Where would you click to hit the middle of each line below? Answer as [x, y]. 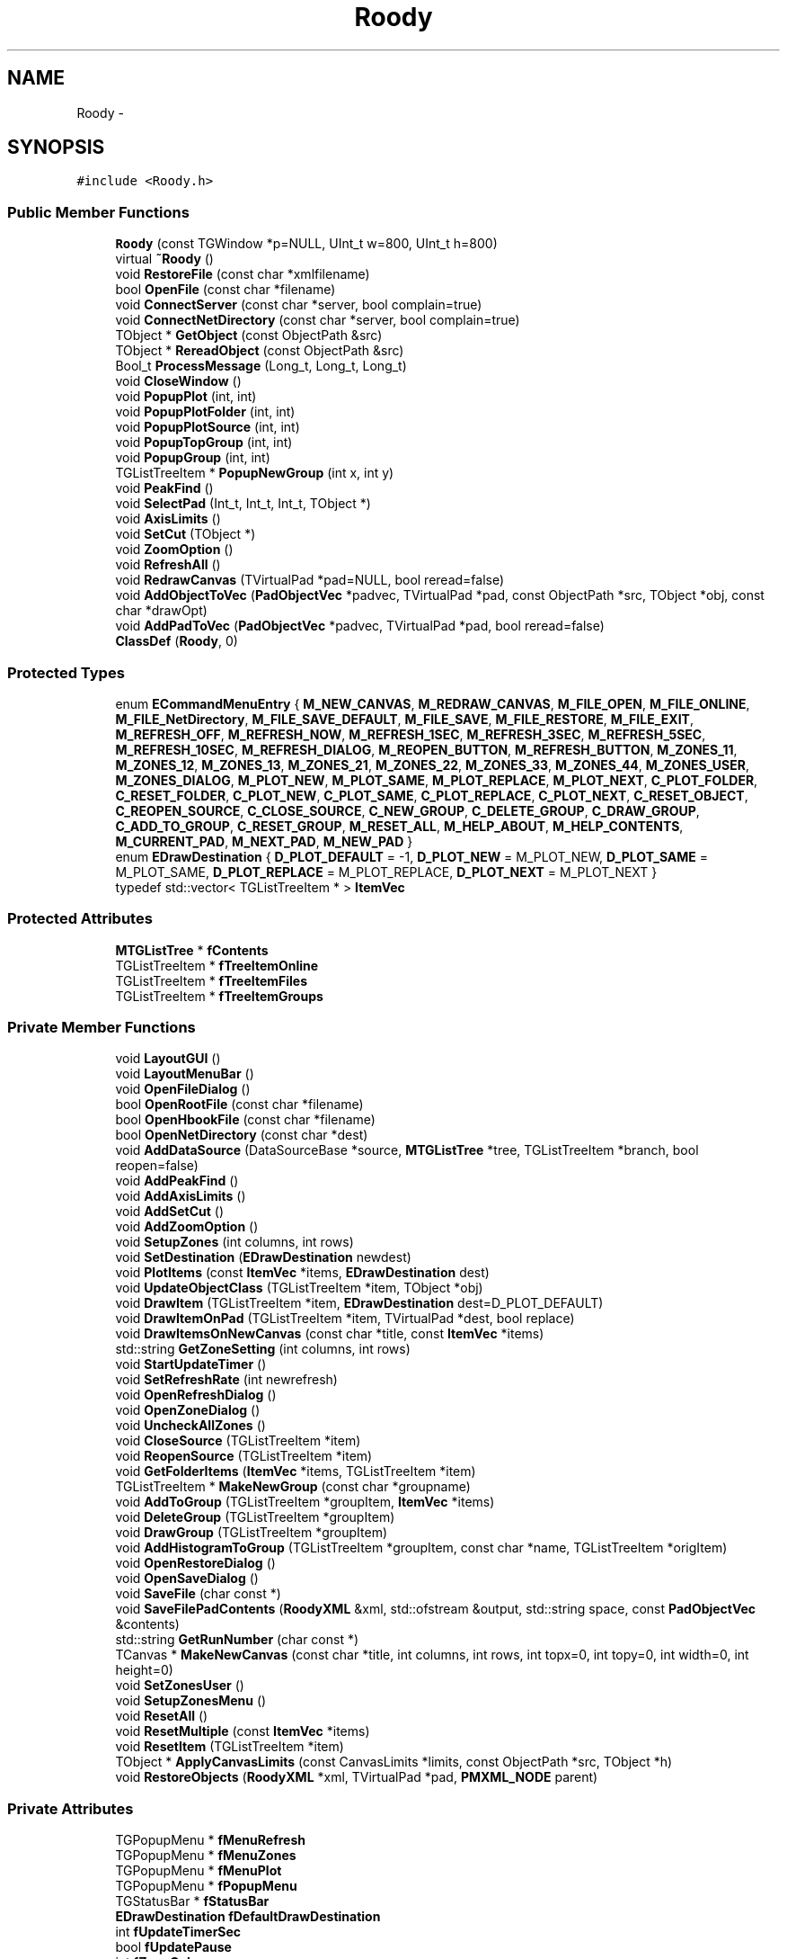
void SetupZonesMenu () [191, 1701]
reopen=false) [157, 1166]
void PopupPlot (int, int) [186, 397]
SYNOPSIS [56, 148]
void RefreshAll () [168, 565]
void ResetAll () [162, 1716]
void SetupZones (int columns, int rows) [234, 1242]
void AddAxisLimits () [181, 1196]
